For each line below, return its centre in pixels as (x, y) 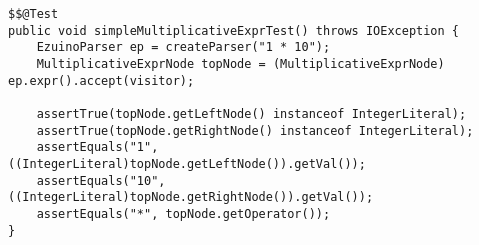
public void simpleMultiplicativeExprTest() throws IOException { (234, 30)
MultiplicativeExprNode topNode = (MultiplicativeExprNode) (240, 63)
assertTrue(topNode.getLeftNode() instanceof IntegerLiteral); (251, 113)
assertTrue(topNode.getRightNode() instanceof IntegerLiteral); (255, 130)
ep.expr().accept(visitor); (101, 80)
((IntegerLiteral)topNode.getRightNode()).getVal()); (191, 197)
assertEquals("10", (101, 180)
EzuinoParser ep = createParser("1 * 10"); (183, 47)
